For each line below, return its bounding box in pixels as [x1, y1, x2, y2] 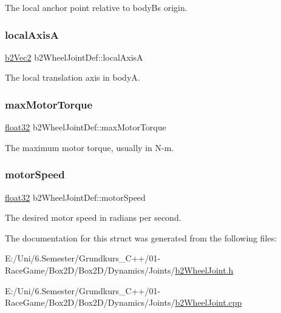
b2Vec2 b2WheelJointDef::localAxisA [5, 50, 143, 63]
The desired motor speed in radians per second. [5, 211, 181, 224]
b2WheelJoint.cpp [175, 296, 242, 309]
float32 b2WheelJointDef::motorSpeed [5, 190, 146, 203]
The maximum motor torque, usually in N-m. [5, 141, 174, 153]
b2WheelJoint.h [175, 264, 234, 276]
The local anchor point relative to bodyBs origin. [5, 1, 188, 13]
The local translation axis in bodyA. [5, 71, 140, 84]
